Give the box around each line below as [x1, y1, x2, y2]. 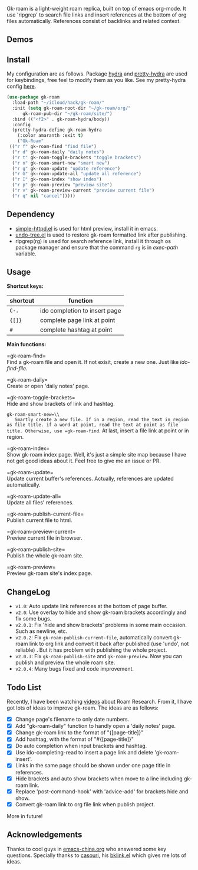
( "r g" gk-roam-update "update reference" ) [12, 165, 120, 172]
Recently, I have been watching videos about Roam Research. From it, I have [6, 698, 192, 705]
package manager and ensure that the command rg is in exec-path [15, 244, 179, 251]
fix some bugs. [15, 615, 52, 622]
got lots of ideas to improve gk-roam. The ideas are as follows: [6, 704, 159, 711]
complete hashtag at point [39, 326, 113, 334]
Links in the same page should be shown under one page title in [15, 762, 171, 769]
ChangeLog [6, 587, 51, 597]
